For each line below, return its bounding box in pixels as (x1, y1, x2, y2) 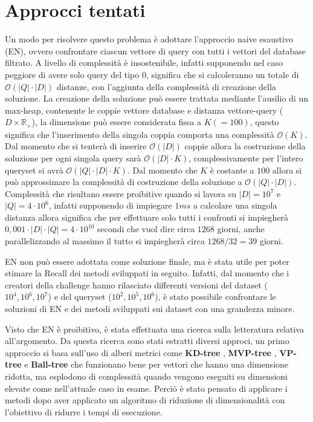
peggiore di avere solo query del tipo (5, 68, 140, 80)
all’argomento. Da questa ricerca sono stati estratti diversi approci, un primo (5, 334, 289, 347)
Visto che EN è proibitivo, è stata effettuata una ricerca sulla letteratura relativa (5, 322, 304, 335)
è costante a (210, 163, 254, 176)
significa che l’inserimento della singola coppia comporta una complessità (5, 128, 274, 140)
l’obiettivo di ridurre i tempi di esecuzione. (5, 405, 163, 418)
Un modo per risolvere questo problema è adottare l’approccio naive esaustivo (5, 33, 293, 45)
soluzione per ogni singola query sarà (5, 151, 141, 164)
